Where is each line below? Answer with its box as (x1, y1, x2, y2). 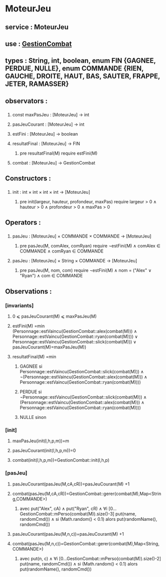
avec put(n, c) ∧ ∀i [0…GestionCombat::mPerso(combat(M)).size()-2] (19, 555, 161, 562)
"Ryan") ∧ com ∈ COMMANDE (19, 273, 83, 279)
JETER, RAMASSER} (5, 80, 69, 88)
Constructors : (5, 174, 51, 183)
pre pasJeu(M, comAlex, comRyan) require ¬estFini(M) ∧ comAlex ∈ (19, 243, 161, 249)
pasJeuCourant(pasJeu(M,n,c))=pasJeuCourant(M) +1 (12, 531, 124, 537)
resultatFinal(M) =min (12, 353, 56, 359)
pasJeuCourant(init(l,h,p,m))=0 (12, 448, 76, 454)
